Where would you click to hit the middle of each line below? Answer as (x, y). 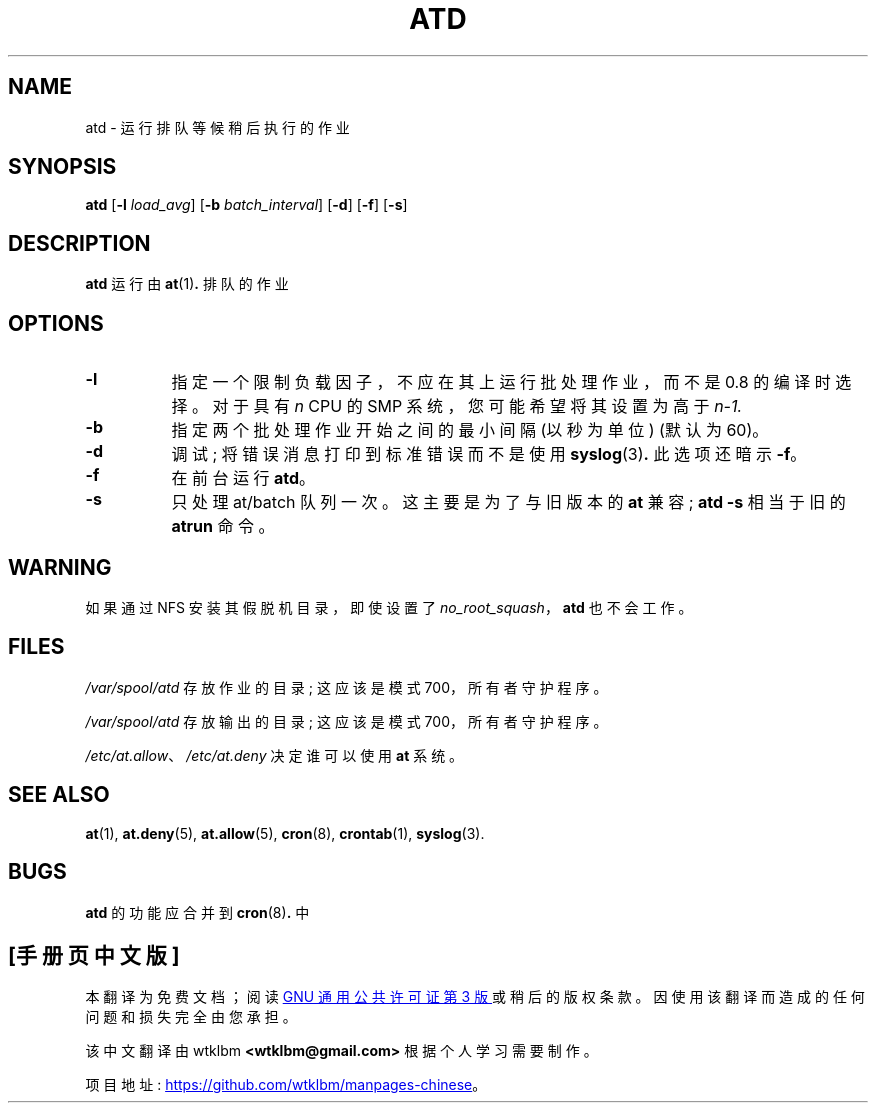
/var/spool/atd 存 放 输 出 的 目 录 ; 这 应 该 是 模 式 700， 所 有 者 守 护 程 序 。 (346, 721)
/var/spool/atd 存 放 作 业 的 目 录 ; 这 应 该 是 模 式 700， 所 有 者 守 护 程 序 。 (346, 687)
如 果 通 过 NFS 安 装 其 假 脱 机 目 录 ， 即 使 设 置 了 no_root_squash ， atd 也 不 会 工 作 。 (389, 607)
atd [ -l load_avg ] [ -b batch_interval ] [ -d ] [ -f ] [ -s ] (246, 205)
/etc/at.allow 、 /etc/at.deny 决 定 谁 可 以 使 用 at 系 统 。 (274, 755)
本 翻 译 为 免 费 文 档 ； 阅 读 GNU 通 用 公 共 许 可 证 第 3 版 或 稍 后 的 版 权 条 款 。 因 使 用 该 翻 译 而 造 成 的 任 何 (475, 997)
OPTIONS (56, 323)
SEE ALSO (59, 795)
